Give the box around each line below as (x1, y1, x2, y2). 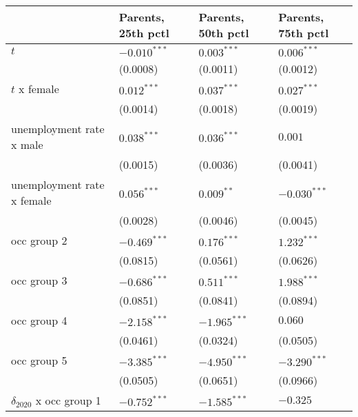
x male (11, 136, 43, 152)
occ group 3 (11, 272, 67, 288)
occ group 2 (11, 232, 67, 248)
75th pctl (278, 25, 329, 41)
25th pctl (118, 25, 169, 41)
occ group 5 (11, 352, 67, 368)
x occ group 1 (35, 392, 101, 408)
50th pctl (198, 25, 249, 41)
